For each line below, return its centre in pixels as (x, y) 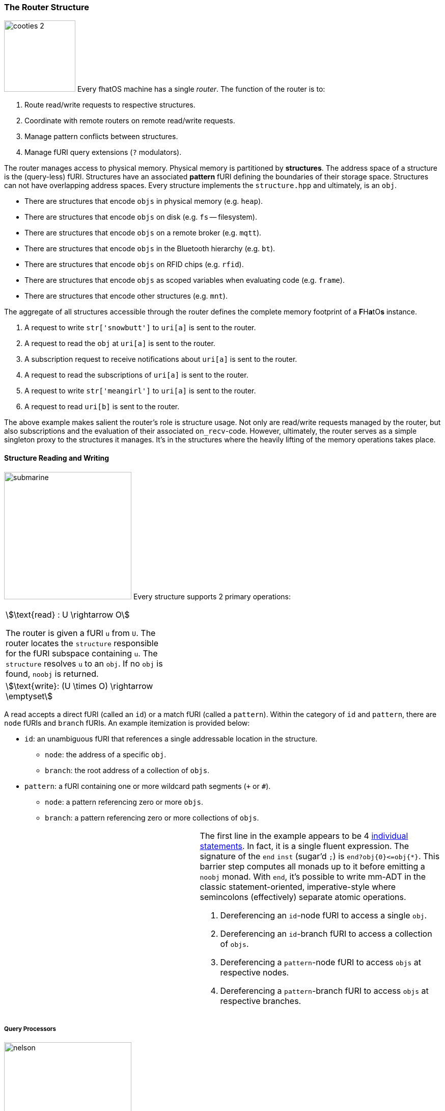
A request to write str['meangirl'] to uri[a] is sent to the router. (140, 391)
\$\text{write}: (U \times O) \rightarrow (79, 686)
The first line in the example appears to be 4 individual (304, 836)
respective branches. (261, 1001)
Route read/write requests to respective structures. (110, 105)
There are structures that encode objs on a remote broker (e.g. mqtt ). (143, 233)
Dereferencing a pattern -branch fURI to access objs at (324, 990)
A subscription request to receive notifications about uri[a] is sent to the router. (161, 359)
